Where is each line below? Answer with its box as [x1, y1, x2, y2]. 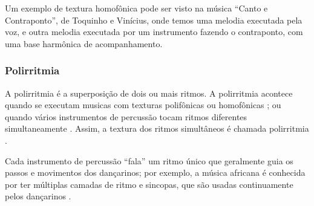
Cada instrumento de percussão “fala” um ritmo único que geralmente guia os [5, 154, 293, 167]
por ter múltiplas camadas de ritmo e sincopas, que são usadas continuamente [5, 178, 293, 190]
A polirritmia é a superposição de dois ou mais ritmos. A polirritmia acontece [5, 86, 293, 99]
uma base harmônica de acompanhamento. [5, 37, 163, 50]
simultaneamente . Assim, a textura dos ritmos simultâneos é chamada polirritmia [5, 122, 309, 135]
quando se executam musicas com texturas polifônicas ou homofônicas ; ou [5, 98, 281, 111]
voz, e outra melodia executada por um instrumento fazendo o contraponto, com [5, 25, 303, 38]
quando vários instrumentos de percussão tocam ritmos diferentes [5, 110, 247, 123]
